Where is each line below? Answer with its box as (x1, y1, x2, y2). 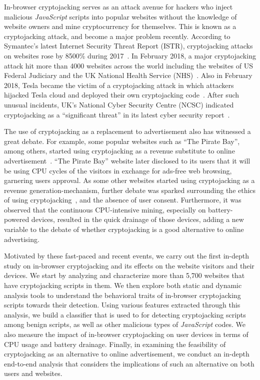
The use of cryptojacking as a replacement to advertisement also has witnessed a (4, 126, 251, 136)
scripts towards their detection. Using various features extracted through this (4, 299, 240, 310)
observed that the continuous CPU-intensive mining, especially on (4, 204, 206, 214)
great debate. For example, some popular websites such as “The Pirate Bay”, (4, 135, 240, 146)
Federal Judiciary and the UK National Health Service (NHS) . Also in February (4, 70, 252, 80)
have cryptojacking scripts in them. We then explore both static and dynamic (4, 280, 242, 290)
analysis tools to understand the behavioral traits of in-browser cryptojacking (4, 289, 241, 300)
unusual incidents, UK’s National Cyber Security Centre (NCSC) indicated (4, 99, 234, 109)
